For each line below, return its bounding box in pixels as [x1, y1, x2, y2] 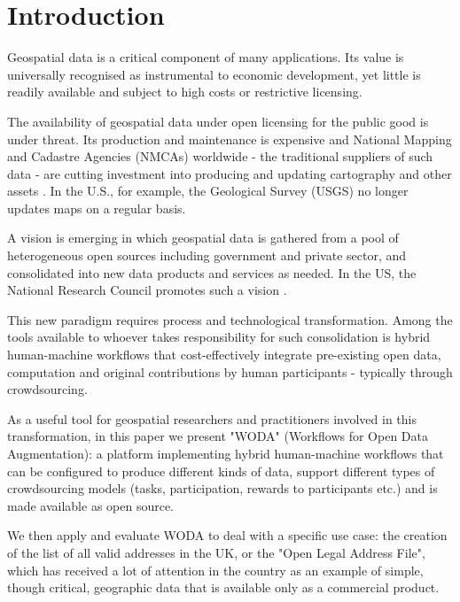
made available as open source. [7, 496, 175, 514]
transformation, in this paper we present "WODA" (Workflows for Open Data [7, 427, 428, 445]
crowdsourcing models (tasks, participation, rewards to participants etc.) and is [7, 479, 438, 498]
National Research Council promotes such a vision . [7, 281, 287, 299]
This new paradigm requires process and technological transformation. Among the [7, 310, 453, 328]
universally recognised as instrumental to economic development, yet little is [7, 65, 421, 83]
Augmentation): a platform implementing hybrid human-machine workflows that [7, 444, 444, 462]
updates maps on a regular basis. [7, 198, 186, 217]
